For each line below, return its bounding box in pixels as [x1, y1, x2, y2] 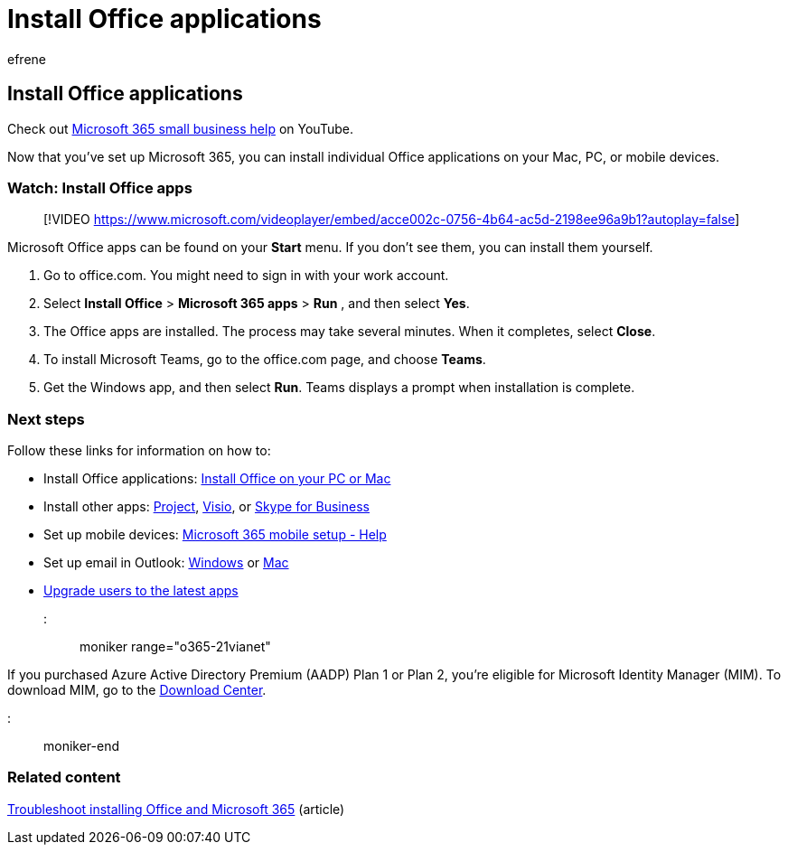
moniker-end [43, 738, 120, 754]
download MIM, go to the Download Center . [7, 682, 267, 698]
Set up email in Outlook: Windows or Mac [43, 555, 289, 571]
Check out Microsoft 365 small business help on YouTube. [7, 120, 353, 136]
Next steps [7, 409, 85, 428]
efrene [7, 51, 46, 67]
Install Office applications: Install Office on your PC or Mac [43, 471, 391, 487]
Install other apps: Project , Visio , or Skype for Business [43, 499, 370, 515]
